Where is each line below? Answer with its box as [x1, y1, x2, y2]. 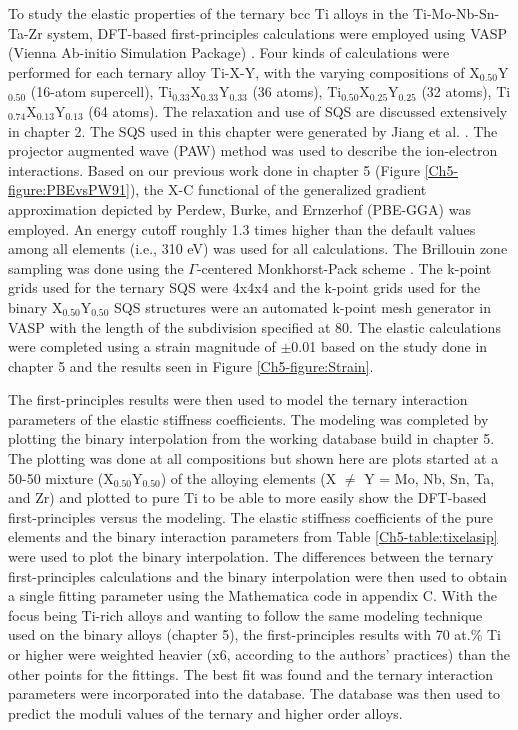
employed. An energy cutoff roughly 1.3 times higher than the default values [8, 218, 476, 239]
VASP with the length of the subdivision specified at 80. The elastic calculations [8, 316, 501, 337]
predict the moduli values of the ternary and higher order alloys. [8, 702, 403, 723]
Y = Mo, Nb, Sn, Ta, [364, 467, 495, 488]
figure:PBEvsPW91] [8, 179, 130, 200]
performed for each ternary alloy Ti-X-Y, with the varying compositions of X [8, 61, 480, 82]
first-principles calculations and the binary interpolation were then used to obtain [8, 565, 508, 586]
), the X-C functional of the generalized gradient [129, 179, 427, 200]
